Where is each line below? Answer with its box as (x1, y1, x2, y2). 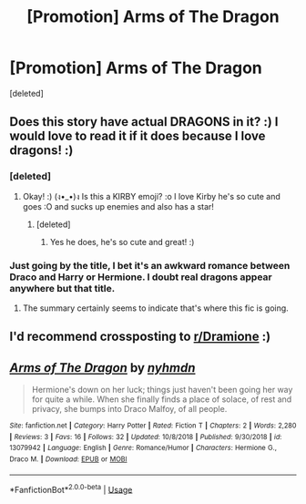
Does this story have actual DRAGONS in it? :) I (9, 114, 279, 129)
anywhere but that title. (9, 282, 116, 294)
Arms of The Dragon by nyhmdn (9, 360, 196, 375)
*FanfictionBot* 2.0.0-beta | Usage (9, 482, 133, 495)
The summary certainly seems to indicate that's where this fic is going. (22, 303, 289, 314)
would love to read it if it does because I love (9, 129, 266, 144)
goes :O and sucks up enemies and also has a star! (22, 201, 214, 211)
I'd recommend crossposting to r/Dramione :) (9, 329, 271, 345)
